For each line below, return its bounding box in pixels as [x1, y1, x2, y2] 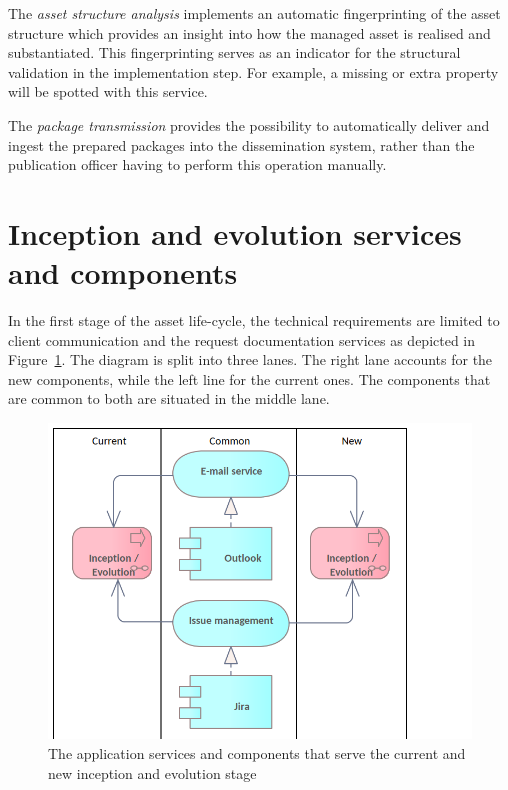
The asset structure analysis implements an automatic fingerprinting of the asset [8, 3, 501, 23]
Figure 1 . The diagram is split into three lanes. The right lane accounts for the [8, 349, 493, 370]
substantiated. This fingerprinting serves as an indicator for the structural [8, 42, 461, 63]
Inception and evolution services [8, 212, 462, 253]
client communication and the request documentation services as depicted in [8, 329, 476, 350]
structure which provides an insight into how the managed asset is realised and [8, 22, 491, 43]
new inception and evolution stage [48, 762, 257, 783]
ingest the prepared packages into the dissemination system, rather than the [8, 134, 475, 155]
